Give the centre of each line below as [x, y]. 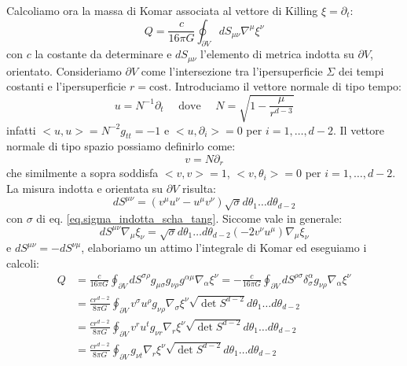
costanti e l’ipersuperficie [66, 86]
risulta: [199, 189]
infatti [21, 129]
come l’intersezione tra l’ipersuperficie [232, 70]
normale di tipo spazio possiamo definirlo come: [121, 146]
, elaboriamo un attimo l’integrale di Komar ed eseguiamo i [224, 248]
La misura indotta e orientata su [85, 189]
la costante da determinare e [103, 54]
